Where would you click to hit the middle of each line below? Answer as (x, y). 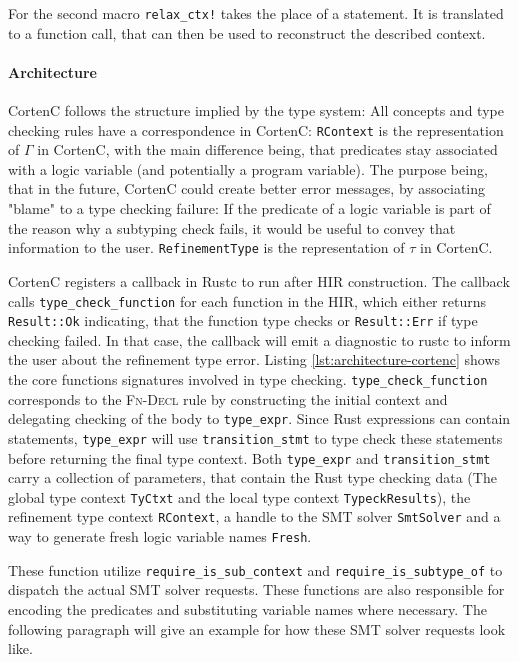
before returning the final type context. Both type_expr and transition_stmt (249, 457)
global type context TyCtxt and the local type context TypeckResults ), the (239, 496)
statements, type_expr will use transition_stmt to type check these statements (255, 437)
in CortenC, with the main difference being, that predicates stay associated (267, 149)
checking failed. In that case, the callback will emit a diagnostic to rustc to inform (259, 339)
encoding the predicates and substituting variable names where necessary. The (247, 609)
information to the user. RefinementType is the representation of (206, 247)
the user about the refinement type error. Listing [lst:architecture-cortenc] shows (254, 359)
